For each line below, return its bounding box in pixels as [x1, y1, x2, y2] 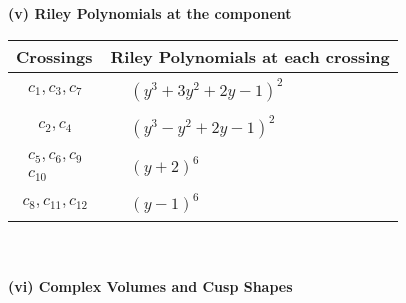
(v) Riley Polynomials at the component [8, 3, 292, 23]
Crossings [16, 44, 93, 68]
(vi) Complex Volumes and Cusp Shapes [8, 276, 293, 297]
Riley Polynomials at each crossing [110, 44, 390, 68]
